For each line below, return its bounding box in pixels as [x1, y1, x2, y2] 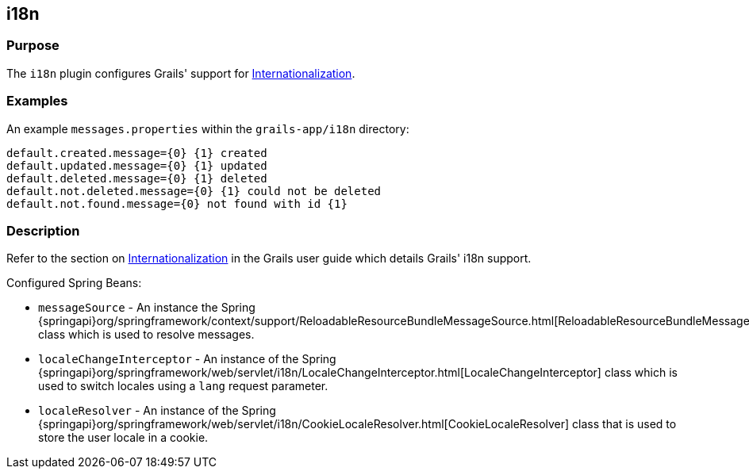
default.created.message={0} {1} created [6, 146, 267, 159]
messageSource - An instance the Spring [38, 301, 255, 315]
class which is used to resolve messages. [38, 328, 255, 342]
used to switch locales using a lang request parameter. [38, 379, 328, 393]
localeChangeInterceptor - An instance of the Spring [38, 352, 336, 366]
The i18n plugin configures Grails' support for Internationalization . [6, 66, 355, 80]
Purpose [6, 37, 60, 54]
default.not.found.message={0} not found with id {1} [6, 197, 348, 210]
